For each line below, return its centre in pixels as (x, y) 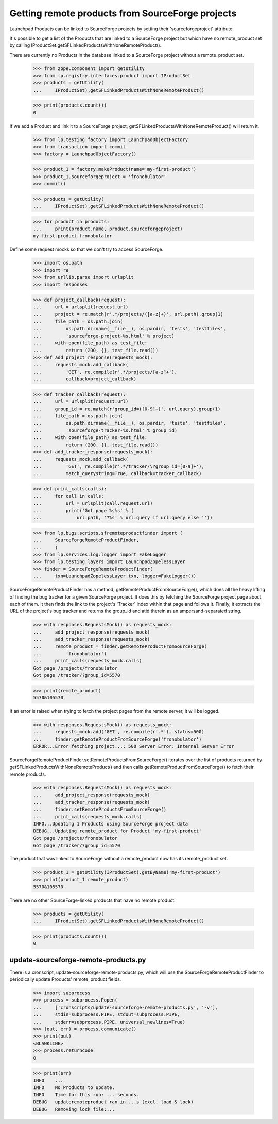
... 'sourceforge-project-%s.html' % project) (104, 336)
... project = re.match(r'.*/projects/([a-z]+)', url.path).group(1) (128, 314)
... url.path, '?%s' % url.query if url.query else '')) (123, 518)
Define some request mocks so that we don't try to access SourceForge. (86, 249)
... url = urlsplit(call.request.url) (93, 503)
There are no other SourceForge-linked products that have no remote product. (93, 900)
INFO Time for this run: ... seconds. (86, 1095)
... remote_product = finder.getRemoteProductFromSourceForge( (120, 646)
